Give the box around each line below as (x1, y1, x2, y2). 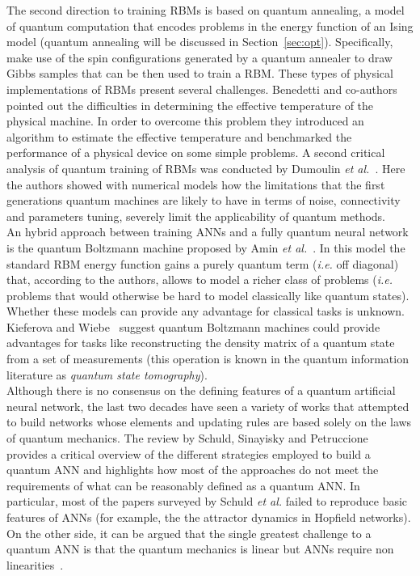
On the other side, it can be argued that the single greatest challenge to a (6, 524, 372, 541)
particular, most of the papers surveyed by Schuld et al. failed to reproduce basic (6, 493, 408, 510)
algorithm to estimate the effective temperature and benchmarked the (6, 128, 352, 145)
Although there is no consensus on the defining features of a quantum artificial (6, 382, 396, 399)
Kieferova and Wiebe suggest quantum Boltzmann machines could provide (6, 318, 380, 335)
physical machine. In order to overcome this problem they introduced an (6, 112, 364, 129)
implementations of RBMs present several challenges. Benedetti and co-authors (6, 80, 397, 97)
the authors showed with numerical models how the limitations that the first (6, 176, 385, 193)
